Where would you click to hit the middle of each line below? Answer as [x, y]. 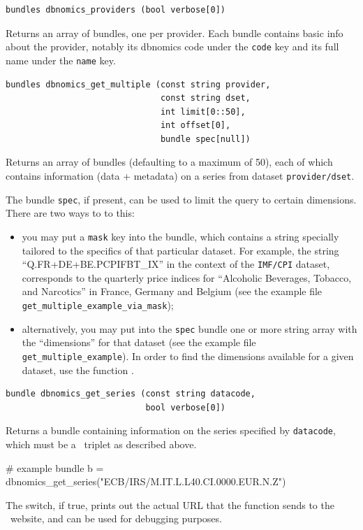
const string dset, [205, 98]
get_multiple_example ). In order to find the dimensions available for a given [188, 356]
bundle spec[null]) [205, 139]
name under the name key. [61, 60]
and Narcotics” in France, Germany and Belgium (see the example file [172, 291]
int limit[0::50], [203, 112]
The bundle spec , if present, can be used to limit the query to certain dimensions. [181, 199]
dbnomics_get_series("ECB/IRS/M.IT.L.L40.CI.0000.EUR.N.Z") [146, 481]
